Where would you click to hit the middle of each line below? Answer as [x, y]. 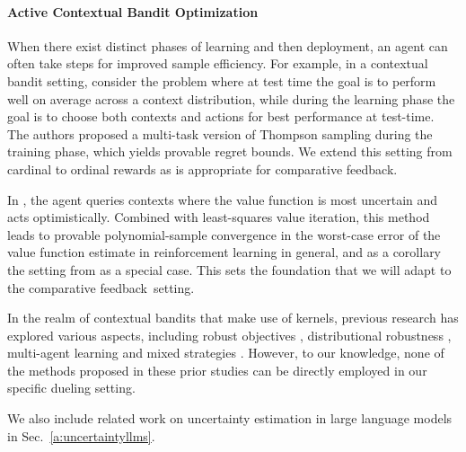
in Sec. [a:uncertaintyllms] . [81, 435]
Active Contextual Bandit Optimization [133, 11]
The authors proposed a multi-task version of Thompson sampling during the [220, 133]
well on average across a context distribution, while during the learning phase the [231, 98]
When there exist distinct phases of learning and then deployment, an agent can [228, 45]
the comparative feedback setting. [101, 287]
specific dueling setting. [71, 388]
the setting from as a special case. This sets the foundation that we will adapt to [229, 269]
